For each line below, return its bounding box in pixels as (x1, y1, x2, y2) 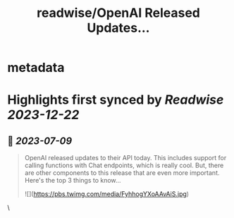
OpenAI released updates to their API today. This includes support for (24, 154, 227, 162)
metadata (7, 60, 65, 75)
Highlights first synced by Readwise (7, 92, 224, 108)
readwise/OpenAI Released (36, 5, 201, 21)
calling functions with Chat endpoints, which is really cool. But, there (24, 161, 224, 170)
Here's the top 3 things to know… (24, 176, 121, 185)
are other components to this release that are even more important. (24, 169, 220, 177)
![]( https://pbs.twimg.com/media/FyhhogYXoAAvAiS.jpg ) (24, 190, 189, 198)
